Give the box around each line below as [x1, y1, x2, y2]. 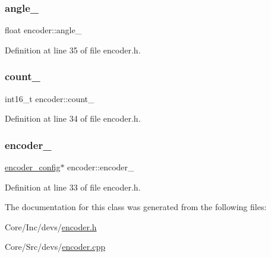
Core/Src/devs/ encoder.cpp [5, 240, 105, 253]
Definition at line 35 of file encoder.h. [5, 43, 141, 56]
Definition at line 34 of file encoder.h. [5, 112, 141, 125]
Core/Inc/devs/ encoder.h [5, 220, 97, 233]
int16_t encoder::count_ [5, 92, 94, 104]
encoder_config [5, 161, 61, 173]
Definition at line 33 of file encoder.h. [5, 180, 141, 193]
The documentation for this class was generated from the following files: [5, 201, 267, 213]
